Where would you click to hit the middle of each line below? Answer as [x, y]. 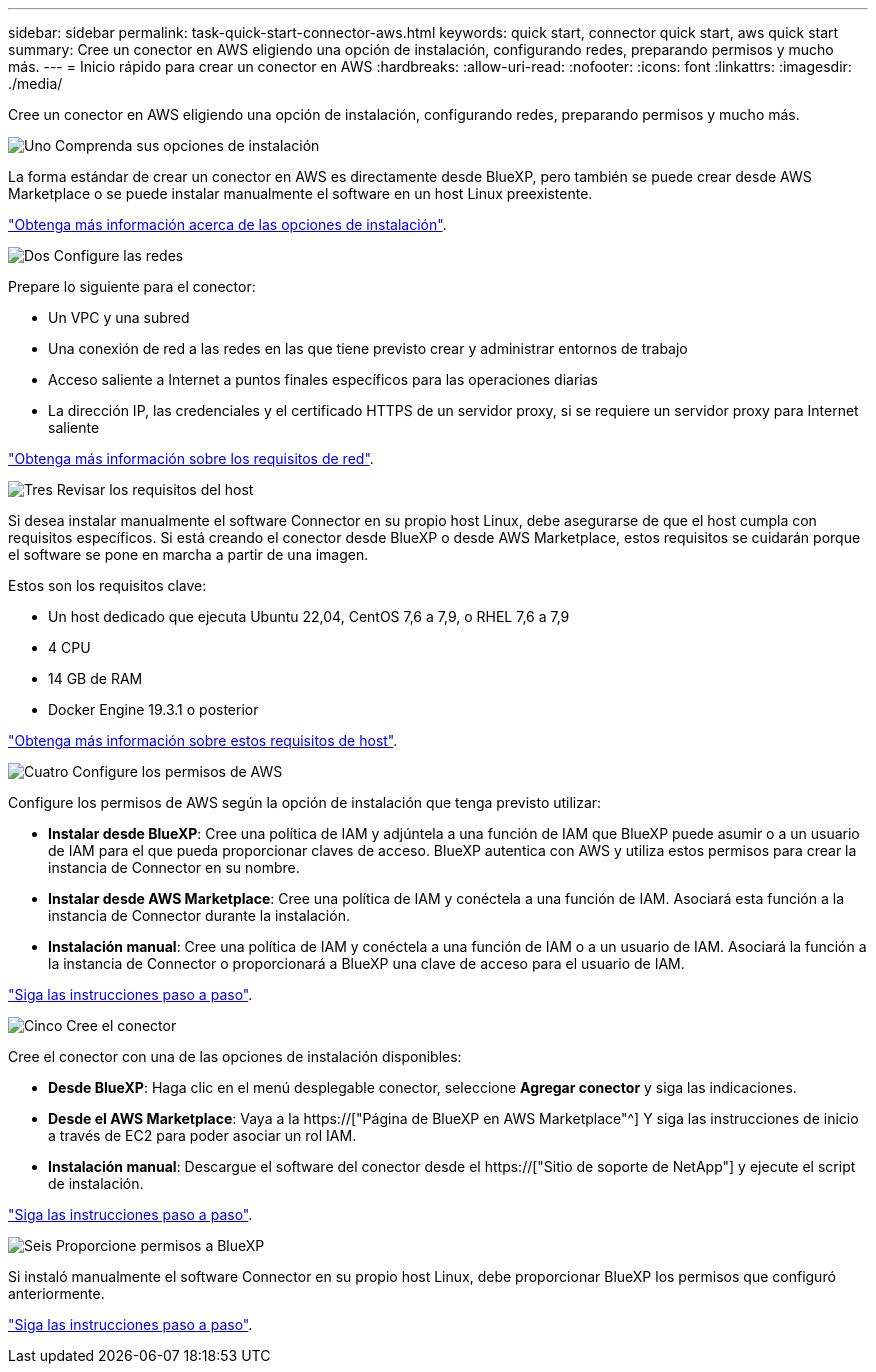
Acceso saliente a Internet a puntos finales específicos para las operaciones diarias [323, 379]
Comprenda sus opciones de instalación [187, 145]
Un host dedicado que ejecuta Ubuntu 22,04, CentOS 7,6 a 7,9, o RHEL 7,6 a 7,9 [309, 616]
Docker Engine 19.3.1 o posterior [153, 709]
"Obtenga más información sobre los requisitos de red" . [191, 458]
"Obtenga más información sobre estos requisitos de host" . [203, 740]
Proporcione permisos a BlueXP [160, 1245]
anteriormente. [56, 1293]
